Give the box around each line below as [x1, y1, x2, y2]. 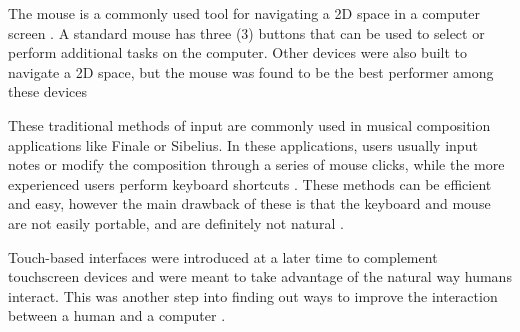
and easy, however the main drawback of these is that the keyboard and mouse [8, 193, 491, 214]
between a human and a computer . [8, 305, 226, 326]
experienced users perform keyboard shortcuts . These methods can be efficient [8, 173, 492, 194]
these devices [8, 81, 88, 102]
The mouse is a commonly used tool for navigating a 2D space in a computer [8, 3, 480, 23]
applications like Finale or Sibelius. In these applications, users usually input [8, 134, 478, 155]
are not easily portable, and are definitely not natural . [8, 212, 344, 233]
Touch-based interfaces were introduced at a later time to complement [8, 246, 438, 267]
